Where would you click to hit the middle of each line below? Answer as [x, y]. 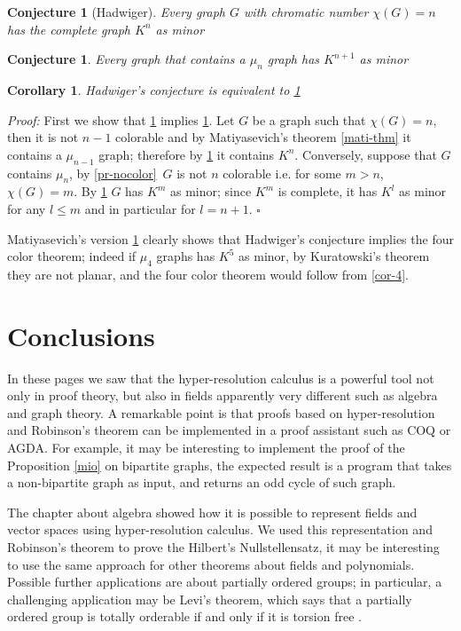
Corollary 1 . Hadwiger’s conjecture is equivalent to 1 [154, 89]
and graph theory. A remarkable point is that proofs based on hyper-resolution [221, 412]
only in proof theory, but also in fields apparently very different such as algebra [223, 395]
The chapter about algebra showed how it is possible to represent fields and [212, 512]
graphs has [186, 256]
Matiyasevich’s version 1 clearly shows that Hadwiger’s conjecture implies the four [230, 238]
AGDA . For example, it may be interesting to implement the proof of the [206, 448]
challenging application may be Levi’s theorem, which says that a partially [210, 599]
